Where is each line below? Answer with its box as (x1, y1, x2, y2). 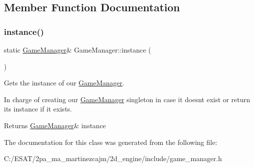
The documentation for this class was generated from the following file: (4, 137, 217, 147)
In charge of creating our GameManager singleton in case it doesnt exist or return (4, 94, 250, 104)
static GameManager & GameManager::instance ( (4, 45, 151, 55)
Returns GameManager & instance (4, 120, 106, 130)
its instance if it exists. (4, 104, 72, 114)
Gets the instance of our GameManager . (4, 78, 125, 88)
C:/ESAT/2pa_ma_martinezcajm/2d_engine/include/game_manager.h (4, 153, 222, 164)
